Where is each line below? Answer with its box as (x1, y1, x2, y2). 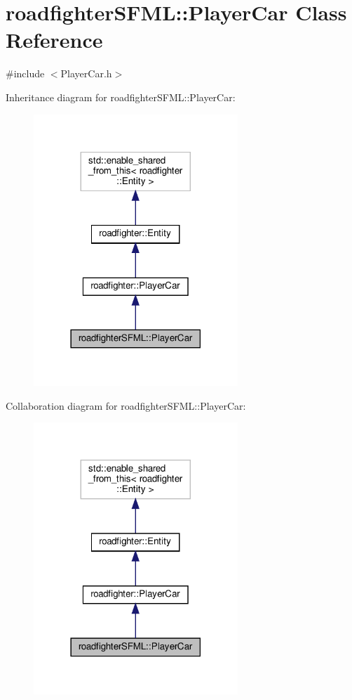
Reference (6, 25, 103, 54)
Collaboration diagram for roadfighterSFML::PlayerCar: (6, 398, 246, 413)
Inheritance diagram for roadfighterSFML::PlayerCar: (6, 89, 236, 104)
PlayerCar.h (60, 66, 112, 81)
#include (6, 66, 45, 81)
